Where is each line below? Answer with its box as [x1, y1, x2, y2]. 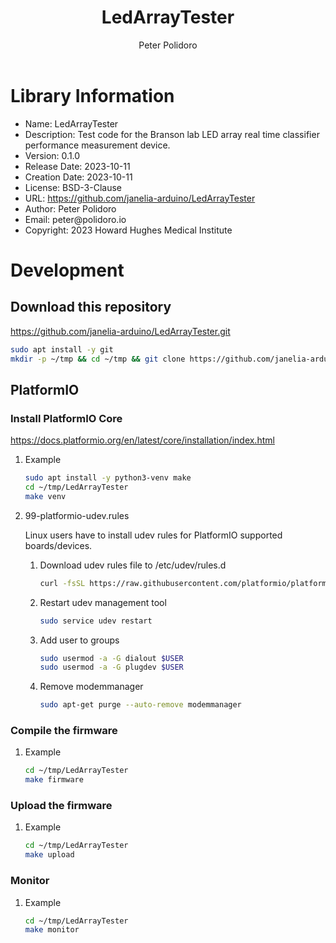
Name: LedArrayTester [24, 117, 119, 130]
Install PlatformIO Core [10, 411, 123, 425]
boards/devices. [24, 539, 93, 551]
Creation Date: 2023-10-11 [24, 171, 133, 183]
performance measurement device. [24, 139, 171, 151]
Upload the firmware [10, 799, 113, 813]
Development [10, 259, 125, 281]
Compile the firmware [10, 724, 118, 738]
